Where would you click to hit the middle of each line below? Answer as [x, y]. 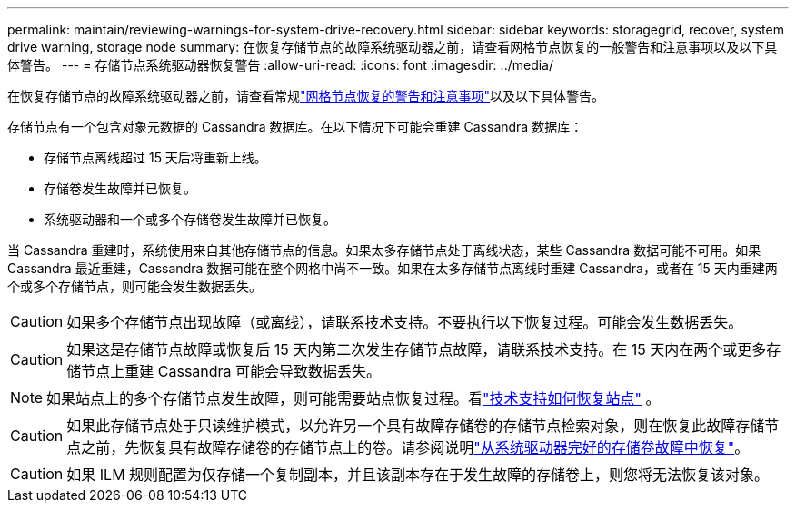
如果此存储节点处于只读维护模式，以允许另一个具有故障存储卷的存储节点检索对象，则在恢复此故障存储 [416, 426]
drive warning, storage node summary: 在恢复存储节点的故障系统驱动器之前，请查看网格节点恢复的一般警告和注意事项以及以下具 [393, 47]
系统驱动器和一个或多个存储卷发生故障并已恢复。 [190, 219]
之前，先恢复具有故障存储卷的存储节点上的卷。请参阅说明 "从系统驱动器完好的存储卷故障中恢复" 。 [415, 447]
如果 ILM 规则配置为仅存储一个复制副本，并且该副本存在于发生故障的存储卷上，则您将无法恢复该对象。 [418, 475]
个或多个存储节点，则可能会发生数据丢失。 [134, 286]
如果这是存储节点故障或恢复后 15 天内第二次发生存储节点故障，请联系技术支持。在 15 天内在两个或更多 [417, 349]
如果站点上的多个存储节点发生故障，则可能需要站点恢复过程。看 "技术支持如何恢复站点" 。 [353, 398]
